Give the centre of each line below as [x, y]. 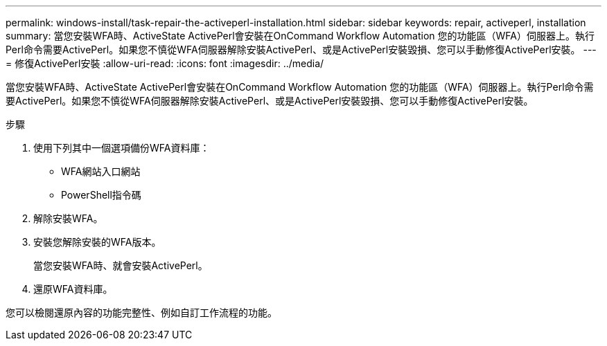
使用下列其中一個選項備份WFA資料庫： [122, 148]
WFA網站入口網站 [101, 171]
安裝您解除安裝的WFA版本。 [97, 242]
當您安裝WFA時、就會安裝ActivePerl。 [121, 265]
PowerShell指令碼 [101, 195]
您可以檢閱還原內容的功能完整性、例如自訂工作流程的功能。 [141, 312]
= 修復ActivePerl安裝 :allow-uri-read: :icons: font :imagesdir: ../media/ [165, 63]
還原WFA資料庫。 [73, 289]
